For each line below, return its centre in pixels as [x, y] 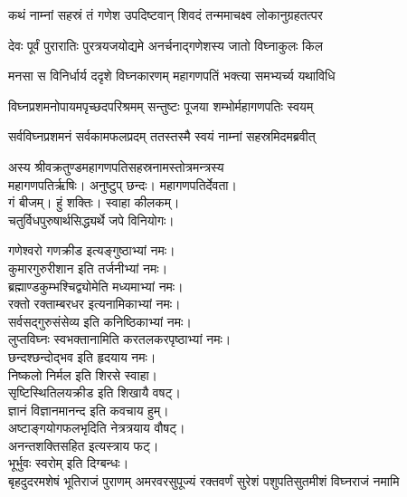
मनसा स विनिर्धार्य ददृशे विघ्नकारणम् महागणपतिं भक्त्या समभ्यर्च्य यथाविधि [172, 76]
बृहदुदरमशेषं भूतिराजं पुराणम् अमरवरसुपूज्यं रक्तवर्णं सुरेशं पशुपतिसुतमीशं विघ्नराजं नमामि [204, 481]
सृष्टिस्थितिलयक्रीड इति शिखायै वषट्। [95, 392]
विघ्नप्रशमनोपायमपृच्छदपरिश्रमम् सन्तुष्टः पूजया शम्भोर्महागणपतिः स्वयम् [161, 105]
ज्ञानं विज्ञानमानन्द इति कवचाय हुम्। [89, 410]
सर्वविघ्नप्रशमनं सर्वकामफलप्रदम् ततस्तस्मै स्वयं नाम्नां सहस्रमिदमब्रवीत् [162, 136]
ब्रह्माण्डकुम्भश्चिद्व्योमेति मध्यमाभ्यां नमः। [96, 286]
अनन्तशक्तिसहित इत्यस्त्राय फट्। [84, 445]
